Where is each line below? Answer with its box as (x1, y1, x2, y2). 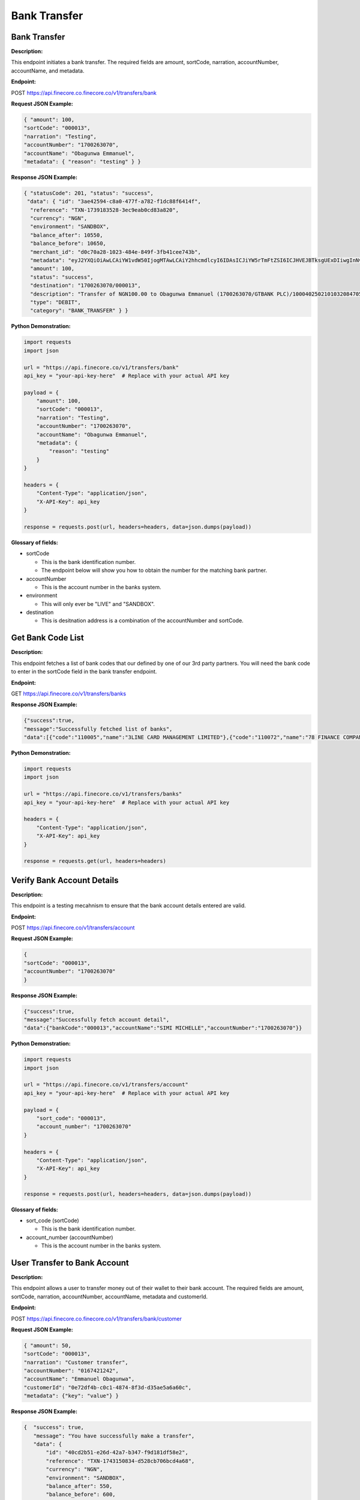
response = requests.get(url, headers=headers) (23, 858, 166, 865)
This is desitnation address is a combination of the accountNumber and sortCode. (41, 617, 244, 624)
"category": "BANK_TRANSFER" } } (30, 307, 128, 314)
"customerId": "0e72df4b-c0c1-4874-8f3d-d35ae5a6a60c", (23, 1384, 192, 1391)
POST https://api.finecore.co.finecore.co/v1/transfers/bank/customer (11, 1315, 182, 1322)
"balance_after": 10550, (30, 232, 103, 238)
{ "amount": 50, (23, 1342, 72, 1349)
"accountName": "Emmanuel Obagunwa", (23, 1376, 135, 1382)
